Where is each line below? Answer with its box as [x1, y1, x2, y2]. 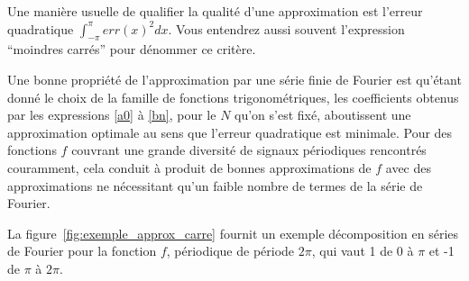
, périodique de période [166, 241, 295, 260]
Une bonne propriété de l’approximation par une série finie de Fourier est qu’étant [7, 69, 462, 88]
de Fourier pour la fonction [7, 241, 157, 260]
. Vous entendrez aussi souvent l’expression [168, 19, 405, 38]
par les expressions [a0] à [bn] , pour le [7, 105, 216, 124]
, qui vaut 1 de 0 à [311, 241, 414, 260]
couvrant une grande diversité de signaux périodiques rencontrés [71, 140, 427, 159]
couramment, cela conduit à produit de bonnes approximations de [7, 158, 372, 177]
